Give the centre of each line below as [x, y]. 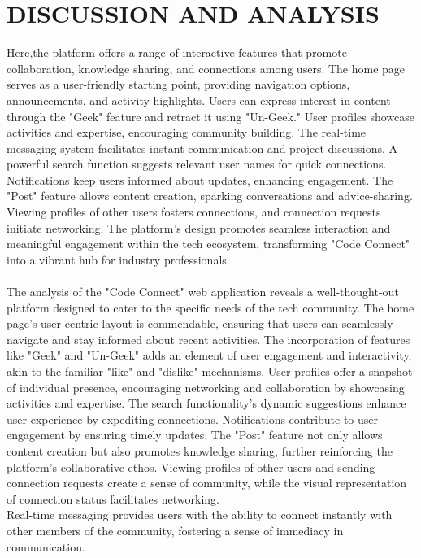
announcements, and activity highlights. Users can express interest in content [199, 100]
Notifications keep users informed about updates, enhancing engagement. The [200, 179]
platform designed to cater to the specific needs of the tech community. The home [210, 307]
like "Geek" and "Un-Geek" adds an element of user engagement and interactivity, [209, 355]
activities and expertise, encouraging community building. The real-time [187, 132]
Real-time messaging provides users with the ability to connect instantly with [200, 514]
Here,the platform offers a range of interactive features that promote [177, 52]
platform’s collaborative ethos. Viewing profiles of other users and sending [191, 466]
